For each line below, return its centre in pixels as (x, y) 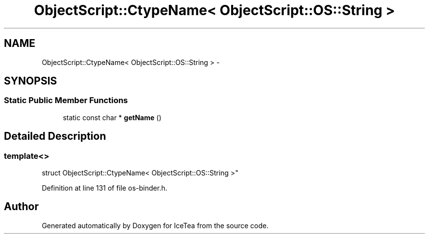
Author (21, 207)
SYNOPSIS (31, 81)
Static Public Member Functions (66, 100)
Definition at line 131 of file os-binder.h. (105, 188)
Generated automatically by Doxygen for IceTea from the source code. (155, 225)
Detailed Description (55, 136)
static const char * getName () (112, 117)
